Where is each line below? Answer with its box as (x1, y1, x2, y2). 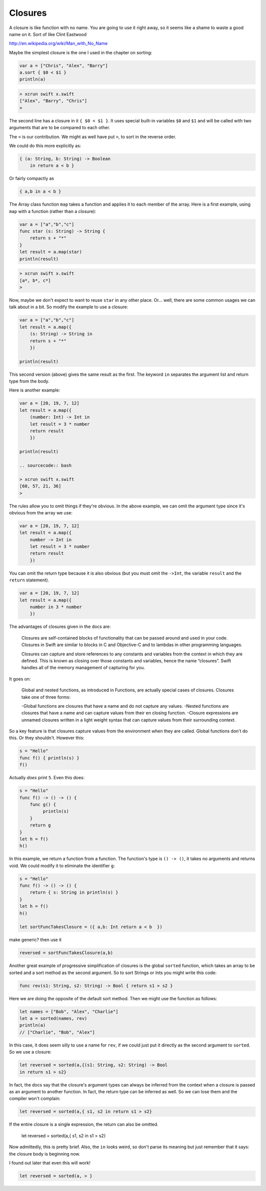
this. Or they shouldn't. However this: (9, 735, 85, 741)
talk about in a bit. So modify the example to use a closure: (9, 304, 128, 310)
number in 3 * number (30, 604, 82, 610)
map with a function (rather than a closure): (9, 208, 96, 214)
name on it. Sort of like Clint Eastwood (9, 31, 87, 37)
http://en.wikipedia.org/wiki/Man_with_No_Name (9, 40, 108, 46)
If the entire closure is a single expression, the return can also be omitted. (9, 1121, 159, 1127)
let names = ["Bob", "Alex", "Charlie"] (19, 1009, 118, 1014)
